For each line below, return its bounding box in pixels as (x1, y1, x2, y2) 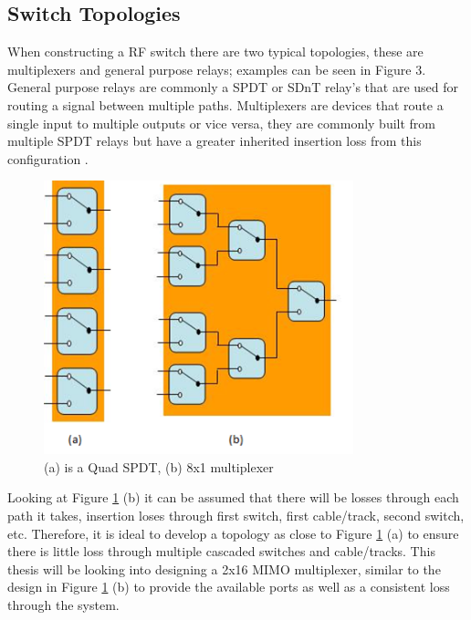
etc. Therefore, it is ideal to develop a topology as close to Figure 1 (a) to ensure (7, 523, 459, 542)
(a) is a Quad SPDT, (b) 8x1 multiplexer (44, 457, 274, 476)
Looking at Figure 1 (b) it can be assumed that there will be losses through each (7, 488, 459, 507)
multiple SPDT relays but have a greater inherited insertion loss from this (7, 131, 422, 150)
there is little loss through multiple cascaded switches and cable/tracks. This (7, 542, 435, 561)
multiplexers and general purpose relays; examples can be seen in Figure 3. (7, 59, 426, 78)
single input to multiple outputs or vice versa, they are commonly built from (7, 113, 436, 132)
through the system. (7, 594, 120, 614)
